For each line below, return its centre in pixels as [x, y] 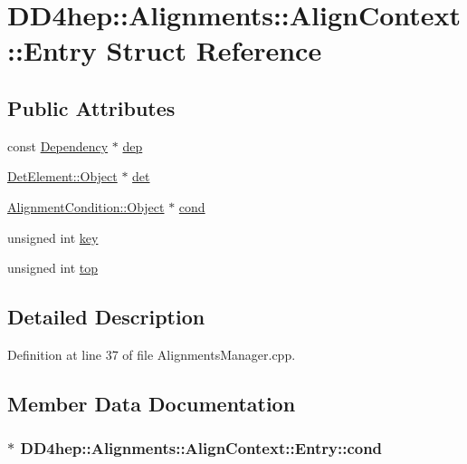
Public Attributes [91, 107]
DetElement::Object [62, 176]
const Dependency [58, 145]
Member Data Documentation [152, 403]
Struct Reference [214, 50]
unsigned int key [53, 237]
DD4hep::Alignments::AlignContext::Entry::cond [201, 448]
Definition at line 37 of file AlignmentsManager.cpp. [152, 354]
